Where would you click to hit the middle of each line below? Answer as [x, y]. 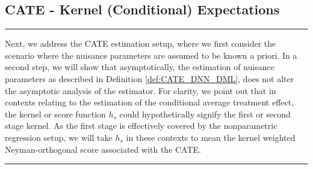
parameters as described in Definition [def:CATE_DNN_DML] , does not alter [150, 78]
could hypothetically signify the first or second [205, 114]
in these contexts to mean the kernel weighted [211, 137]
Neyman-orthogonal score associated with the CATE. [103, 149]
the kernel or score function [55, 114]
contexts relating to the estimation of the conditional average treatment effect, [150, 102]
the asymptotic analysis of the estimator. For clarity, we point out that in [141, 90]
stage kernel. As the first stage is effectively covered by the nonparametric [141, 126]
